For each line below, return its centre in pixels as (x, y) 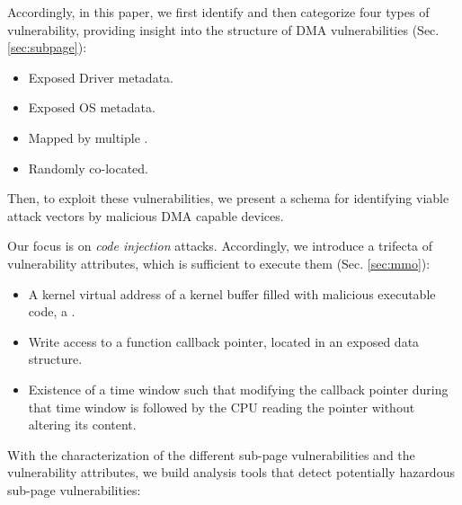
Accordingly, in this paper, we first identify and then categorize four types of (218, 12)
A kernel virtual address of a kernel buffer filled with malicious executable (232, 293)
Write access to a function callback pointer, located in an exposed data (224, 341)
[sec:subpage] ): (47, 47)
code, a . (52, 311)
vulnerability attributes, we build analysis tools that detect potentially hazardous (231, 472)
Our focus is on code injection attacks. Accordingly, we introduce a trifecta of (220, 246)
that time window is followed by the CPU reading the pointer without (222, 407)
